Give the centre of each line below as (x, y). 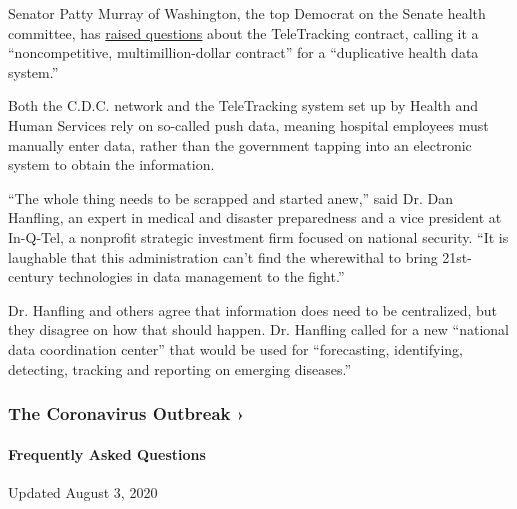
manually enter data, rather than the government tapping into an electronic (240, 144)
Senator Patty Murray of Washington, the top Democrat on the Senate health (247, 13)
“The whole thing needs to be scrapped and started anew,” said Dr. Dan (230, 197)
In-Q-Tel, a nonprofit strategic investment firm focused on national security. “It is (258, 236)
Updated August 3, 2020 (83, 491)
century (31, 276)
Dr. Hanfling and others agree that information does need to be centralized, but (253, 309)
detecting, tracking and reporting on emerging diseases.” (179, 368)
